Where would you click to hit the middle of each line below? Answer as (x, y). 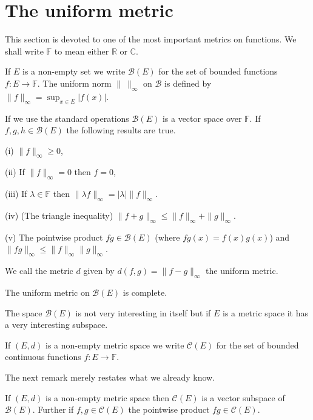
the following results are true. (121, 130)
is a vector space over (202, 118)
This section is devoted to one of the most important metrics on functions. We (151, 39)
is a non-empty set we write (74, 71)
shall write (24, 51)
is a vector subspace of (243, 397)
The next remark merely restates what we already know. (110, 377)
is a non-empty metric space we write (115, 345)
